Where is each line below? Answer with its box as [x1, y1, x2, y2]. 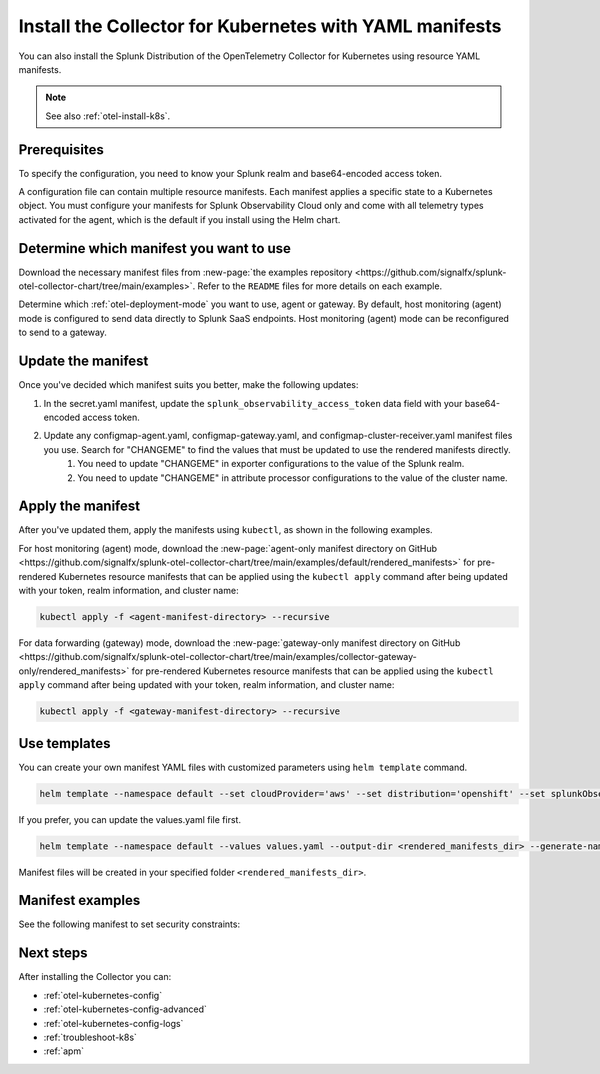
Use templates [18, 735, 111, 752]
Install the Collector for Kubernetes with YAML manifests [18, 15, 502, 37]
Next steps [18, 945, 88, 962]
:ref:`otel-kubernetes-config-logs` [43, 1017, 184, 1029]
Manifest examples [18, 892, 141, 909]
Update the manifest [18, 353, 149, 370]
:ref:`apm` [43, 1045, 85, 1057]
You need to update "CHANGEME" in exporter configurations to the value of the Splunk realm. [77, 458, 465, 470]
